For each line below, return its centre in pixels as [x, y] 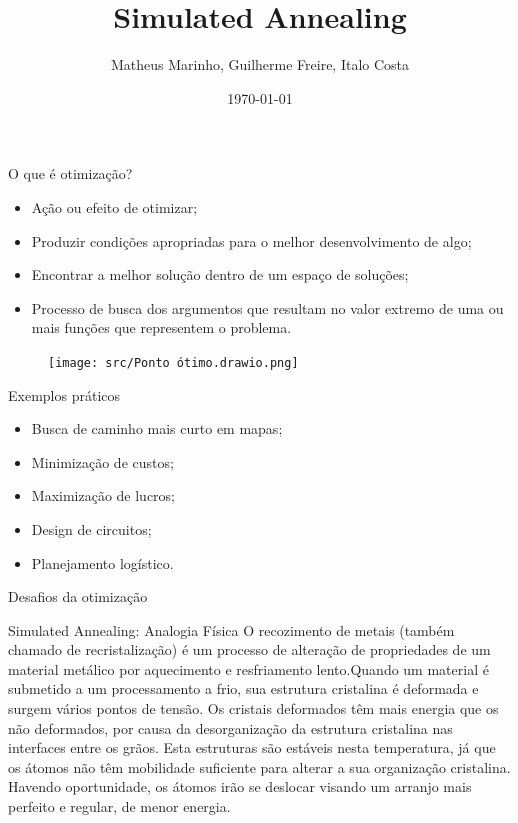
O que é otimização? [70, 173]
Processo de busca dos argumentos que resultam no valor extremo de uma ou [267, 307]
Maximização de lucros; [103, 495]
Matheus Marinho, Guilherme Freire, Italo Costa [260, 64]
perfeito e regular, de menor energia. [119, 806]
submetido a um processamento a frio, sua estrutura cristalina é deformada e [243, 688]
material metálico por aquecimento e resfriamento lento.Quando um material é [248, 668]
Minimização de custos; [102, 461]
